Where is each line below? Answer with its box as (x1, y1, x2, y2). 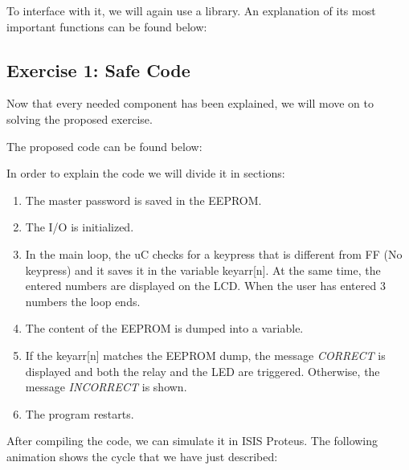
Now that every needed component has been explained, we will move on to (6, 95, 374, 112)
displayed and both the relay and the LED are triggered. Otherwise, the (25, 362, 380, 379)
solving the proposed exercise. (6, 110, 153, 127)
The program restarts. (25, 405, 134, 422)
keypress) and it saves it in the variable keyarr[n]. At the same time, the (25, 261, 381, 278)
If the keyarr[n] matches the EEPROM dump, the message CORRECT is (25, 346, 386, 363)
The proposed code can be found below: (6, 137, 202, 154)
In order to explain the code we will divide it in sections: (6, 165, 285, 182)
